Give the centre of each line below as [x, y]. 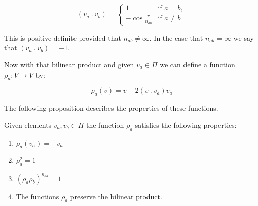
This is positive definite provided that [63, 37]
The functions [38, 196]
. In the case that [176, 37]
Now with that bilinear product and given [69, 64]
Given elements [28, 125]
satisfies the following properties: [186, 125]
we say [244, 37]
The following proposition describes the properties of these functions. [111, 108]
